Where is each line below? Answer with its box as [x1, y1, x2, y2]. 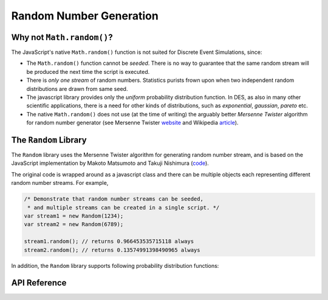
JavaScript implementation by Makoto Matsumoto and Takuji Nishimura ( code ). [11, 159, 209, 167]
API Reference [11, 278, 67, 288]
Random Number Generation [11, 9, 159, 22]
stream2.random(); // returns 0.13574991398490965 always [24, 246, 200, 253]
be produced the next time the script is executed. [26, 68, 150, 75]
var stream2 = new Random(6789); [24, 221, 124, 228]
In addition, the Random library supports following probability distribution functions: [11, 262, 219, 269]
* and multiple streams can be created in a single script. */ [27, 204, 220, 211]
